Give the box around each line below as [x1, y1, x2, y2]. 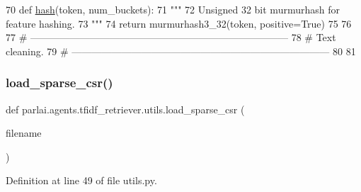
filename [6, 125, 42, 140]
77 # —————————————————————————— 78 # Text [6, 30, 336, 45]
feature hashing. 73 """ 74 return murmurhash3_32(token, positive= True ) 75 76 [6, 16, 352, 30]
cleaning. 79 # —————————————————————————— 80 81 [6, 43, 356, 58]
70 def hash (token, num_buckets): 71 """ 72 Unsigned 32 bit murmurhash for [6, 2, 340, 16]
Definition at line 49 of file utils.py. [6, 173, 157, 188]
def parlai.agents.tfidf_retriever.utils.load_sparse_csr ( [6, 101, 245, 116]
